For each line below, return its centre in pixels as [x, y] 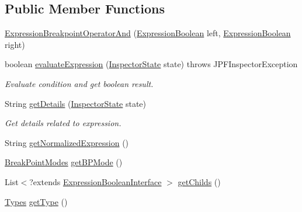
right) [15, 44]
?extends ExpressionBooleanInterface [96, 181]
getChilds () [199, 181]
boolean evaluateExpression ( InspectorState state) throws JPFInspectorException [151, 64]
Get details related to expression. [63, 123]
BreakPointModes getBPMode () [64, 162]
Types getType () [36, 201]
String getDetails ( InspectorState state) [76, 103]
